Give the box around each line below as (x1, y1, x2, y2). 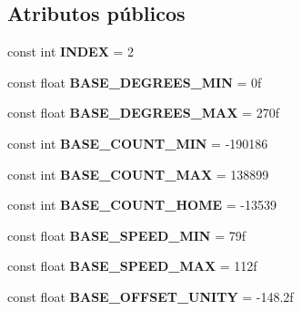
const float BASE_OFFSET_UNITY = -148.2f (7, 286, 294, 306)
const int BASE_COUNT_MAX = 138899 (7, 164, 269, 183)
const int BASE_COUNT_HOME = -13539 (7, 195, 277, 214)
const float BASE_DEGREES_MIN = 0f (7, 72, 262, 91)
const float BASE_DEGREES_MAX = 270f (7, 103, 279, 122)
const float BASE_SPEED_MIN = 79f (7, 225, 246, 244)
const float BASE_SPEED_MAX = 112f (7, 256, 257, 275)
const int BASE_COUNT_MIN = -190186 (7, 133, 268, 152)
